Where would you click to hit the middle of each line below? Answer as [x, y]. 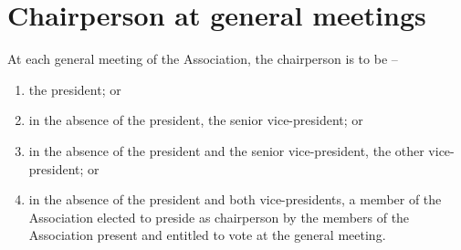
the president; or [75, 89]
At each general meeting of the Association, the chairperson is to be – [203, 59]
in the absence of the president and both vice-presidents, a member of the [235, 199]
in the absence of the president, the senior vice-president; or [196, 120]
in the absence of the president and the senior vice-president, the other [226, 150]
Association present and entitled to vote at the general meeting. [207, 235]
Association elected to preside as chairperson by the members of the [219, 217]
